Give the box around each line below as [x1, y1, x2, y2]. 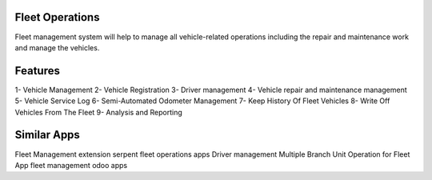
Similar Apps [14, 128, 80, 142]
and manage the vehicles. [14, 42, 100, 52]
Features [14, 64, 60, 78]
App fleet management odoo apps [14, 160, 128, 170]
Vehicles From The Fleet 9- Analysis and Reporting [14, 107, 183, 117]
